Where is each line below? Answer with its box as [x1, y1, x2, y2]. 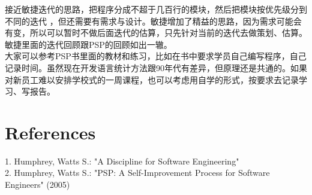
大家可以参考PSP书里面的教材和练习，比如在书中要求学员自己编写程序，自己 [5, 50, 307, 62]
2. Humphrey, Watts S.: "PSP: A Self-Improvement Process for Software [5, 166, 270, 179]
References [5, 120, 96, 144]
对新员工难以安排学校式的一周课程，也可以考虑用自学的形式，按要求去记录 [5, 73, 299, 86]
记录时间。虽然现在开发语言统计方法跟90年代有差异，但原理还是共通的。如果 [5, 61, 307, 74]
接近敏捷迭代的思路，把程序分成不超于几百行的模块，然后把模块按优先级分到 [5, 3, 307, 15]
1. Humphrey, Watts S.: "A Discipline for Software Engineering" [5, 154, 239, 167]
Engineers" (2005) [5, 178, 70, 191]
